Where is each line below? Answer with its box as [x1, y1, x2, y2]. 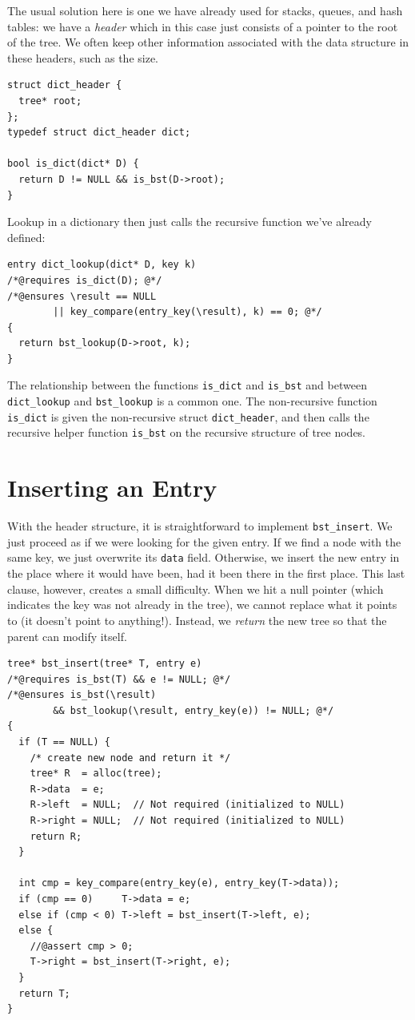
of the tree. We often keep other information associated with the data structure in [7, 34, 409, 50]
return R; [30, 830, 82, 842]
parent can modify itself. [7, 627, 127, 644]
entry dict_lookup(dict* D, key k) [7, 259, 197, 271]
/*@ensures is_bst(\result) [7, 689, 157, 701]
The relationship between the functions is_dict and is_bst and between [7, 377, 367, 393]
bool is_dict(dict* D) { [7, 158, 139, 170]
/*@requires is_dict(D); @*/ [7, 274, 162, 286]
